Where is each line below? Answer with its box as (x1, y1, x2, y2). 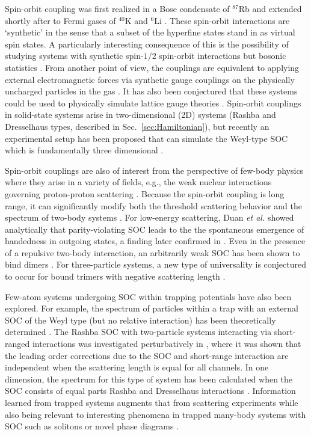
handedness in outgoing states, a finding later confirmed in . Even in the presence (5, 235, 306, 247)
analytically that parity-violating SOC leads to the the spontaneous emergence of (5, 223, 304, 235)
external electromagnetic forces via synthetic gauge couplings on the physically (5, 73, 295, 85)
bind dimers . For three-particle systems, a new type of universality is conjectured (5, 258, 307, 271)
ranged (5, 337, 30, 350)
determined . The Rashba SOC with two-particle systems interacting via (5, 325, 272, 338)
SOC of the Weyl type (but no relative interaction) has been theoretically (5, 313, 276, 326)
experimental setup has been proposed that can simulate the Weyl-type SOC (5, 132, 288, 144)
